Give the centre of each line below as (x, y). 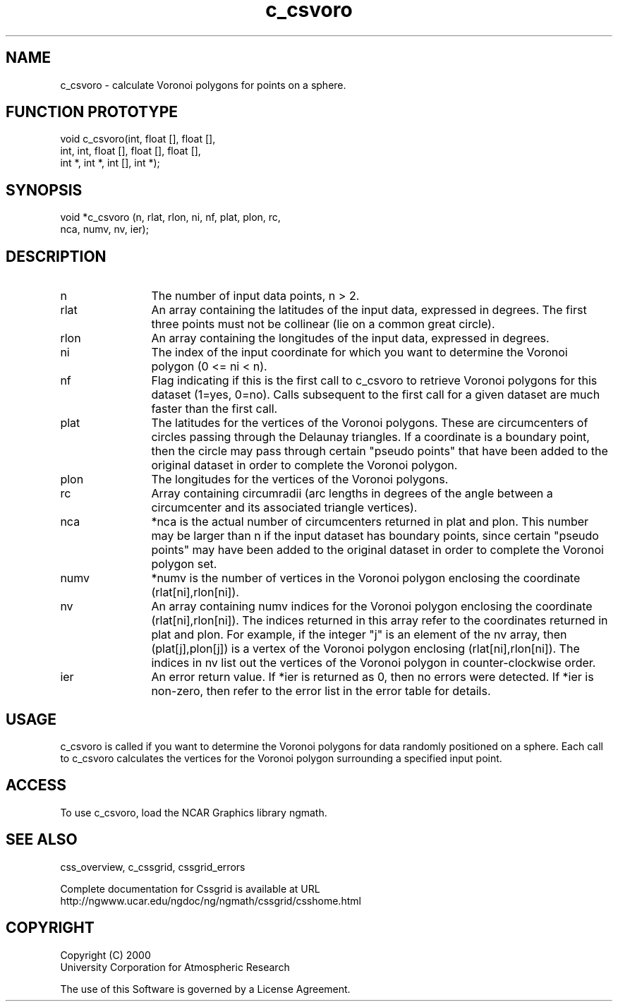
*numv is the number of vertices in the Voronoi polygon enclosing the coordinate (366, 578)
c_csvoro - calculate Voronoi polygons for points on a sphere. (203, 85)
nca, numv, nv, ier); (104, 229)
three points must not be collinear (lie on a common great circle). (323, 324)
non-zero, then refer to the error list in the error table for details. (321, 691)
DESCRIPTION (56, 256)
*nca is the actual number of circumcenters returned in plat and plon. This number (370, 522)
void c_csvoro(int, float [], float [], (138, 139)
